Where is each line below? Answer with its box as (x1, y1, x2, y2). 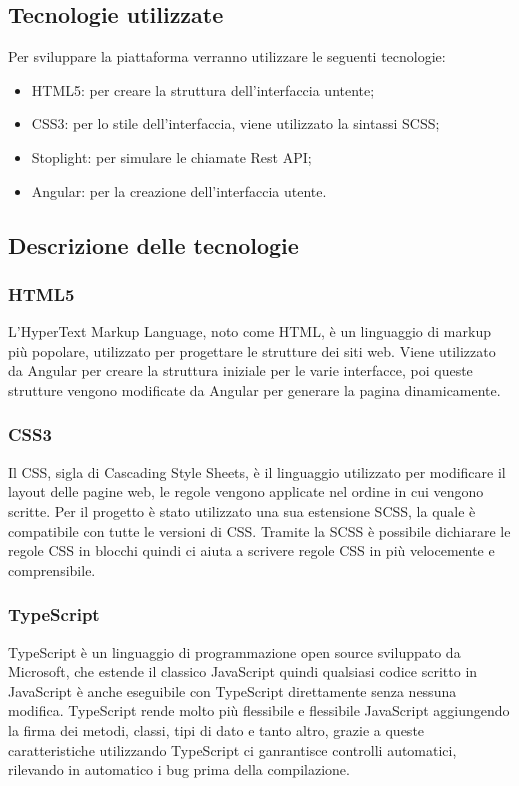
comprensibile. (8, 559, 96, 580)
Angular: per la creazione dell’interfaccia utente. (31, 180, 327, 201)
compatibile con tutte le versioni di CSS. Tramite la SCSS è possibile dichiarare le (8, 520, 511, 541)
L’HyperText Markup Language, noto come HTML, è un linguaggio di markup (8, 321, 491, 342)
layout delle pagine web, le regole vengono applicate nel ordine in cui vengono (8, 481, 484, 502)
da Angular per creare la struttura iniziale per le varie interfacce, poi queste (8, 360, 473, 381)
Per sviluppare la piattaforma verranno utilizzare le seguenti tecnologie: (8, 46, 446, 67)
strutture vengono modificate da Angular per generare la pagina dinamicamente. (8, 379, 501, 400)
